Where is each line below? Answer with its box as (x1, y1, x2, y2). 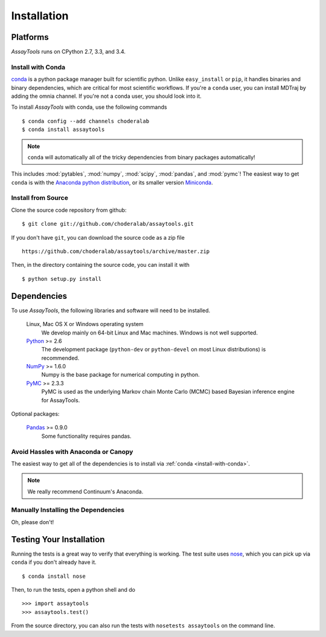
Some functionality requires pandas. (41, 432, 132, 440)
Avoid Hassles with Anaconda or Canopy (11, 447, 133, 456)
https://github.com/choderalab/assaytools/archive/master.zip (22, 248, 210, 255)
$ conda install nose (22, 572, 86, 580)
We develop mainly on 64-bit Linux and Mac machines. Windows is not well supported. (41, 329, 258, 336)
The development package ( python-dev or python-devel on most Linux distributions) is (41, 346, 266, 353)
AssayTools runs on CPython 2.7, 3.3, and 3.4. (11, 48, 126, 56)
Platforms (11, 32, 49, 42)
